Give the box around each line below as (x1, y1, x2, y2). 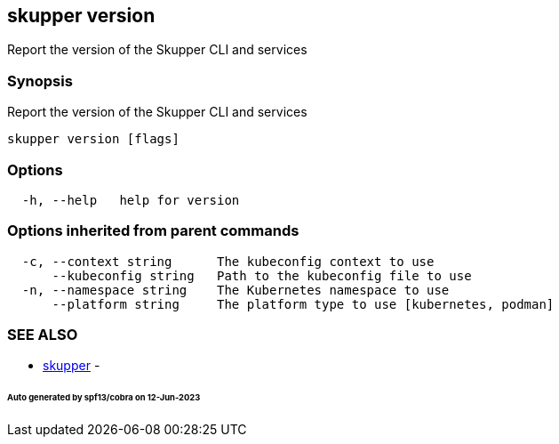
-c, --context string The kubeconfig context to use (21, 254, 435, 269)
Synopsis (7, 71, 73, 90)
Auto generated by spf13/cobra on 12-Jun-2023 (7, 392, 201, 403)
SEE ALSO (7, 326, 78, 344)
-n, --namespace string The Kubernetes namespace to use (21, 282, 450, 297)
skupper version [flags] (7, 132, 180, 147)
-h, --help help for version (21, 192, 240, 207)
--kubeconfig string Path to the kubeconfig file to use (52, 268, 472, 283)
